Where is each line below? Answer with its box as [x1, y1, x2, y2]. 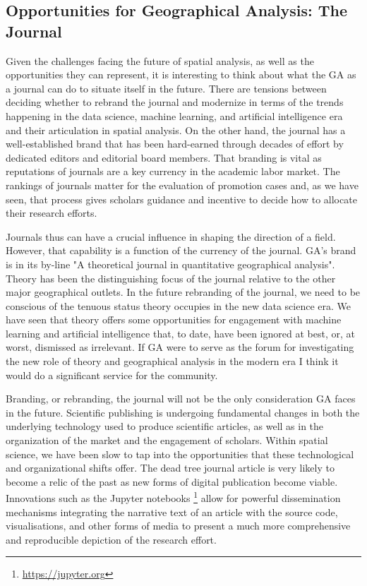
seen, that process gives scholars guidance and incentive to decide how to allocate [6, 191, 357, 206]
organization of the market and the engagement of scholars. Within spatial [6, 433, 328, 448]
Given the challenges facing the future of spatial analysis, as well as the [6, 53, 314, 68]
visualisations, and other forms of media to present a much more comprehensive [6, 518, 351, 533]
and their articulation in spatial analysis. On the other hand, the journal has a [6, 122, 346, 137]
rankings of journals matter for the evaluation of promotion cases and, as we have [6, 177, 359, 192]
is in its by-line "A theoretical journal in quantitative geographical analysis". [6, 256, 335, 271]
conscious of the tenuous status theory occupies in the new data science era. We [6, 298, 351, 313]
